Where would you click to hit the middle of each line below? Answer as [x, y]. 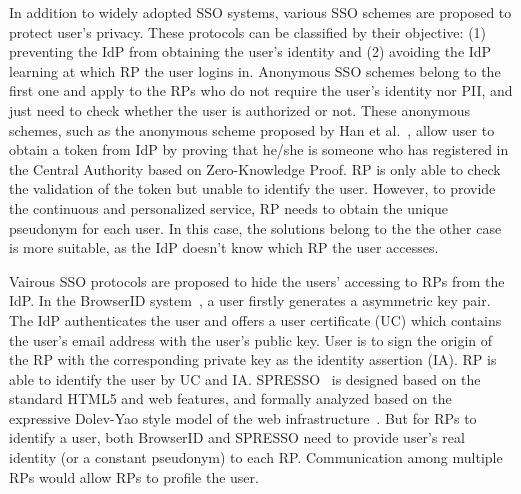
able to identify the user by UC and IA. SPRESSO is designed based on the [245, 378]
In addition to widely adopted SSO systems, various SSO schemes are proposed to [260, 12]
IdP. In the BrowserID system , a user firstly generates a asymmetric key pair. [250, 300]
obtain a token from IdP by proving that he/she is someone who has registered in [259, 149]
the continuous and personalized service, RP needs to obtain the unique [229, 207]
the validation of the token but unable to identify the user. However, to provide [252, 188]
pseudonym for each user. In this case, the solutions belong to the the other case [255, 227]
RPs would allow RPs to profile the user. [134, 476]
